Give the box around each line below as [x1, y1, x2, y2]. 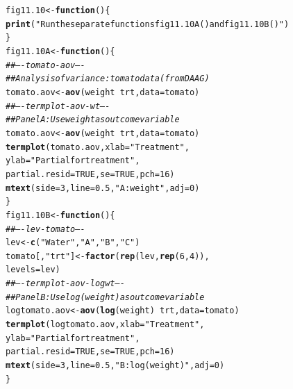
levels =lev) [6, 265, 60, 275]
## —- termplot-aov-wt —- [6, 101, 110, 111]
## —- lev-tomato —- [6, 224, 85, 234]
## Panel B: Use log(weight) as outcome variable [6, 292, 205, 302]
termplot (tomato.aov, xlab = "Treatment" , [6, 142, 190, 152]
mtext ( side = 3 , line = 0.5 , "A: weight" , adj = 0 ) [6, 183, 200, 193]
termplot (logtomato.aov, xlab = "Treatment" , [6, 320, 205, 330]
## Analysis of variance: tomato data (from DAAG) [6, 74, 210, 84]
